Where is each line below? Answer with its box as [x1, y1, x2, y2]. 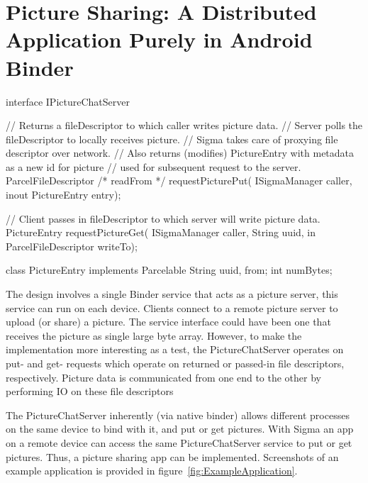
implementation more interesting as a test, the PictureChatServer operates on [6, 342, 344, 357]
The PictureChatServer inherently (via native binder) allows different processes [6, 407, 350, 422]
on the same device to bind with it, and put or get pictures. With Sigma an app [6, 421, 354, 436]
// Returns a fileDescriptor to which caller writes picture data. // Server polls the [6, 118, 363, 133]
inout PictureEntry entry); [6, 187, 121, 202]
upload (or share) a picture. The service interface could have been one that [6, 314, 331, 329]
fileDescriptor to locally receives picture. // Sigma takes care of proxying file [6, 131, 338, 146]
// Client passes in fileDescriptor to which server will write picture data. [6, 211, 320, 226]
